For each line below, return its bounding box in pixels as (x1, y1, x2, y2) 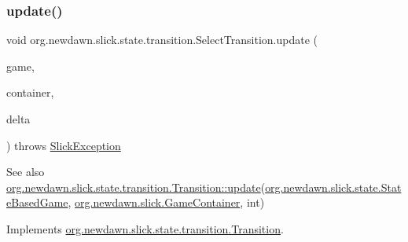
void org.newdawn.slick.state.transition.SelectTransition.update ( (6, 31, 318, 48)
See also (6, 163, 45, 180)
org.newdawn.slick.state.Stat (265, 178, 402, 195)
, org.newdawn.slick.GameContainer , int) (68, 194, 265, 211)
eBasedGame (6, 194, 68, 211)
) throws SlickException (6, 137, 121, 153)
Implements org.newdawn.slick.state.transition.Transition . (6, 220, 284, 236)
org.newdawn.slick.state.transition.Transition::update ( (6, 178, 266, 195)
